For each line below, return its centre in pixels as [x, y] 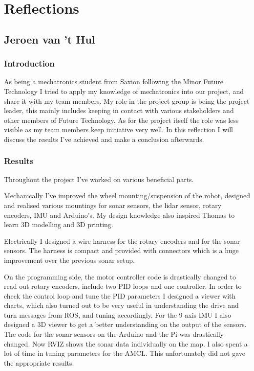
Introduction [29, 63]
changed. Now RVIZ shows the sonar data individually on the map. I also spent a [126, 343]
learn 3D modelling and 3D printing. [59, 224]
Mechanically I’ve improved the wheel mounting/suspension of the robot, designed [127, 196]
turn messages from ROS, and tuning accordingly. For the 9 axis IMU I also [117, 314]
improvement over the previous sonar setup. [69, 260]
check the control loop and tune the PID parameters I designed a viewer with [120, 295]
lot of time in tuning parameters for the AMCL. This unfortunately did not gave [125, 353]
